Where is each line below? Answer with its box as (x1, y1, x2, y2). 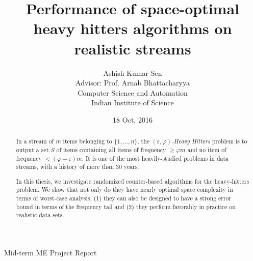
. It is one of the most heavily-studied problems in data (82, 154, 229, 162)
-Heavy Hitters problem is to (171, 137, 247, 146)
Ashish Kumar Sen (103, 67, 162, 78)
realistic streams (74, 38, 191, 59)
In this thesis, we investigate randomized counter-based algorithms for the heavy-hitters (16, 177, 249, 185)
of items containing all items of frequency (56, 145, 166, 154)
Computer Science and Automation (78, 87, 188, 98)
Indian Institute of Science (91, 97, 174, 108)
